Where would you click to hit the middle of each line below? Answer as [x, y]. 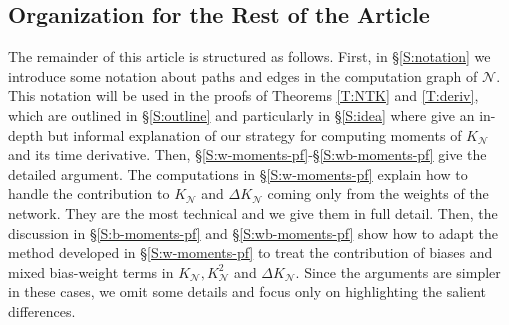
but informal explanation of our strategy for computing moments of [254, 134]
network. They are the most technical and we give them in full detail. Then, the [253, 212]
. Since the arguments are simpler [398, 271]
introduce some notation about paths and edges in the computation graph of [243, 75]
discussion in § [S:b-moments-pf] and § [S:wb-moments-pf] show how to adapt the [253, 232]
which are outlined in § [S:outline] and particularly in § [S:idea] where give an [241, 114]
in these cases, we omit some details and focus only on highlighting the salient [247, 291]
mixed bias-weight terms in [91, 271]
